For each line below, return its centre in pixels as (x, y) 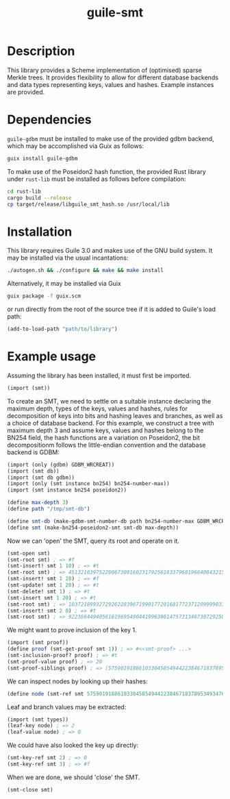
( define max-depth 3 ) (38, 503)
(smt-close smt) (30, 789)
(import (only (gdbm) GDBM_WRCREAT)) (61, 465)
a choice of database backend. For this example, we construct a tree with (111, 423)
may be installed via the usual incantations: (68, 258)
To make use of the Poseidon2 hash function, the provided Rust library (107, 171)
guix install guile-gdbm (42, 158)
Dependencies (49, 120)
